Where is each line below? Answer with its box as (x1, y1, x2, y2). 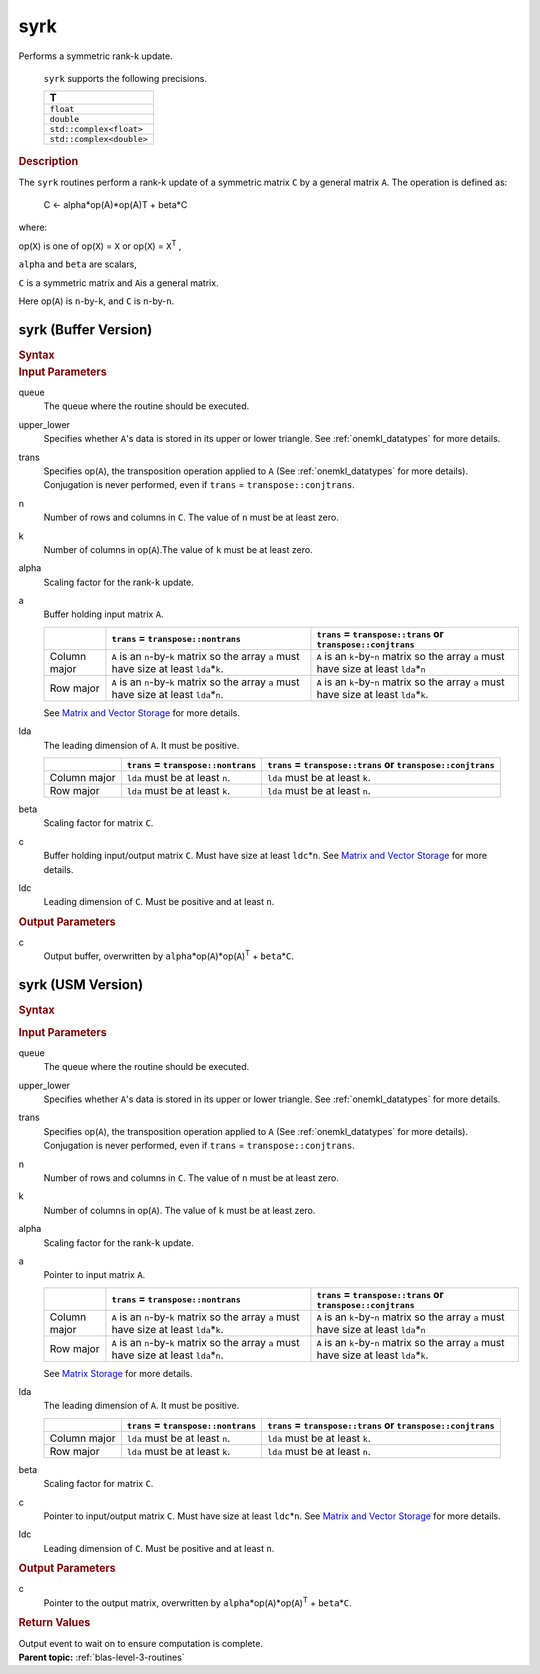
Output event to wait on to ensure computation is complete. (18, 1637, 264, 1649)
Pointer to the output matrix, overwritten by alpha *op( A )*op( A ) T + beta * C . (43, 1595, 352, 1609)
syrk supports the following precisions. (43, 72, 207, 84)
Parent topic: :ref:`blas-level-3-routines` (18, 1651, 185, 1663)
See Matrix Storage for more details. (43, 1367, 193, 1379)
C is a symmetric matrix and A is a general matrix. (18, 276, 219, 289)
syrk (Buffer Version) (18, 321, 153, 338)
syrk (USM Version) (18, 976, 144, 994)
